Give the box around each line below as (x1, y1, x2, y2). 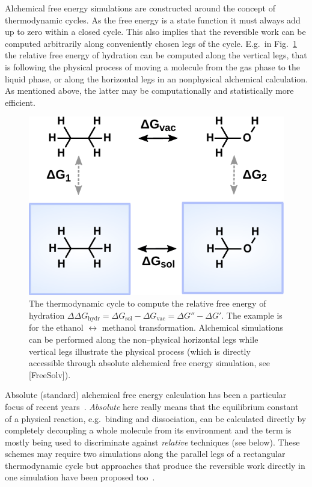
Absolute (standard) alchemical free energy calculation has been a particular (5, 388, 287, 401)
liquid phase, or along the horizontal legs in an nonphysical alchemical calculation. (5, 72, 308, 85)
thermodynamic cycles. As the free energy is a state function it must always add (5, 13, 301, 26)
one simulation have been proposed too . (5, 471, 155, 483)
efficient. (5, 96, 35, 108)
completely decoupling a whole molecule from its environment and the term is (5, 424, 292, 436)
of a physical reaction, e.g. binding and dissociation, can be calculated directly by (5, 412, 307, 424)
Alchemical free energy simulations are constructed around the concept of (5, 2, 275, 14)
